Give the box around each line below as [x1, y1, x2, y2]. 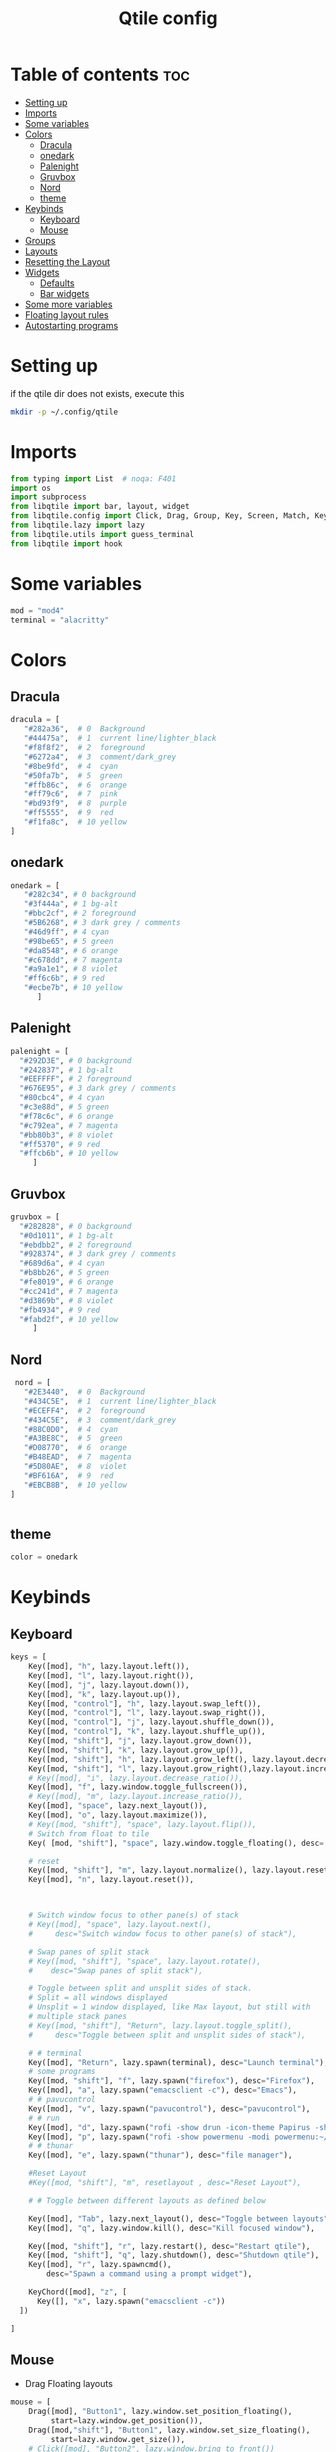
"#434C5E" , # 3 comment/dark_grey [23, 1415, 177, 1425]
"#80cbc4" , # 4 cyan [19, 1093, 105, 1103]
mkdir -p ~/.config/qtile [10, 407, 118, 417]
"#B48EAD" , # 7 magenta [23, 1452, 132, 1462]
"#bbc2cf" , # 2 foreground [23, 908, 137, 919]
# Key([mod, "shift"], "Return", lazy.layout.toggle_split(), [28, 2020, 293, 2031]
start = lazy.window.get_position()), [50, 2416, 203, 2426]
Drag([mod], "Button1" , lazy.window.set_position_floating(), [28, 2407, 293, 2417]
